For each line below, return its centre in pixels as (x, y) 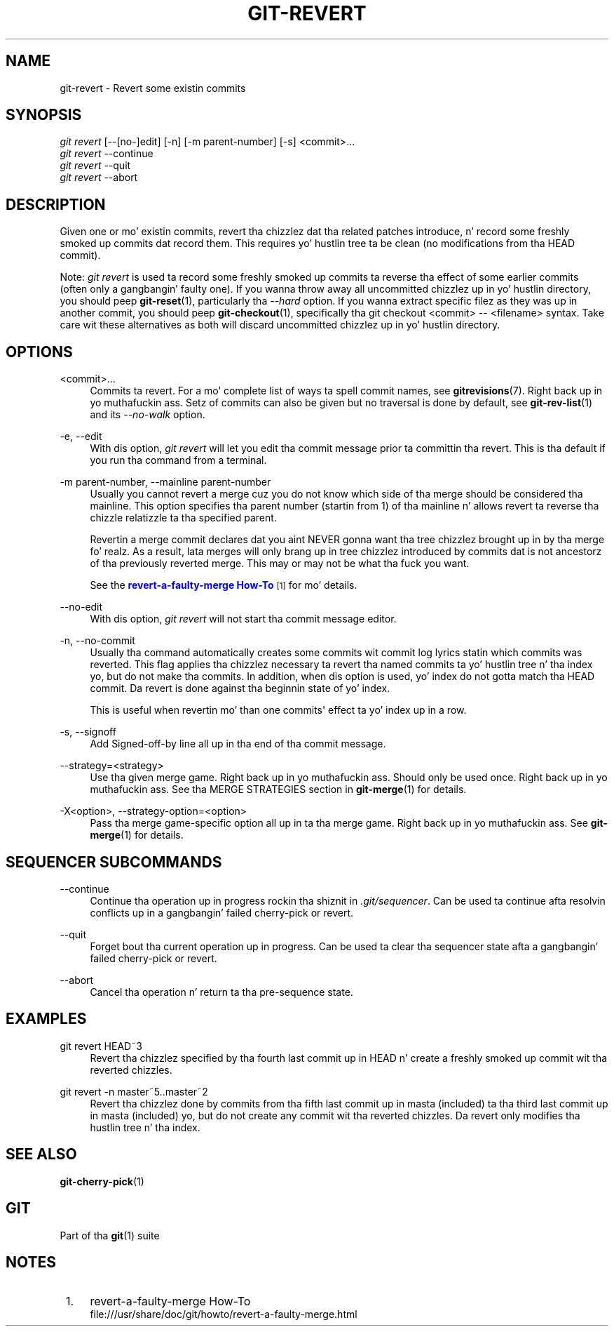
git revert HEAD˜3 (101, 1046)
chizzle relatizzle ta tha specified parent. (183, 518)
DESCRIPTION (56, 204)
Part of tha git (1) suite (110, 1235)
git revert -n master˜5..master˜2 (134, 1091)
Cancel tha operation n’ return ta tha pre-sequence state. (221, 992)
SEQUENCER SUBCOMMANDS (114, 862)
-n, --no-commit (97, 641)
